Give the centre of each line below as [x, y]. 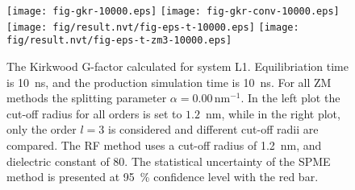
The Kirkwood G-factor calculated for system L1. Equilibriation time [177, 66]
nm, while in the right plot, [273, 113]
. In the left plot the [290, 98]
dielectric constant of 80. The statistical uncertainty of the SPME [169, 161]
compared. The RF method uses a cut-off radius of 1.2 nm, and [164, 145]
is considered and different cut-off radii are [213, 129]
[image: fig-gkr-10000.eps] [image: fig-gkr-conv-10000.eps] [173, 11]
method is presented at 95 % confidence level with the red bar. [163, 177]
